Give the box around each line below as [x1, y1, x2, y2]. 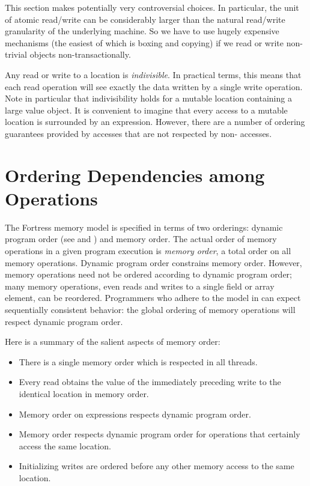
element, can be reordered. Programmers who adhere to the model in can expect [5, 291, 301, 304]
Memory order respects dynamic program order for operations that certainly [19, 428, 300, 440]
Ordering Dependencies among [5, 162, 265, 187]
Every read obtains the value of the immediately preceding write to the [19, 375, 281, 388]
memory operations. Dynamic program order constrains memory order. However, [5, 256, 302, 269]
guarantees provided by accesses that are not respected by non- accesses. [5, 127, 272, 139]
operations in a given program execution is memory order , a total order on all [5, 245, 291, 257]
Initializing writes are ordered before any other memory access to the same [19, 460, 294, 472]
